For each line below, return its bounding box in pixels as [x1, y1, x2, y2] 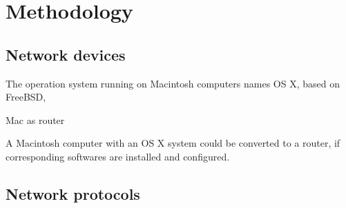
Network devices [6, 43, 126, 65]
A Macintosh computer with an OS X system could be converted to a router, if [6, 136, 340, 150]
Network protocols [6, 183, 140, 204]
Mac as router [6, 112, 65, 127]
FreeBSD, [6, 90, 46, 104]
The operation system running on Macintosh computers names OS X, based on [6, 76, 340, 90]
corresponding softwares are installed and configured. [6, 149, 230, 163]
